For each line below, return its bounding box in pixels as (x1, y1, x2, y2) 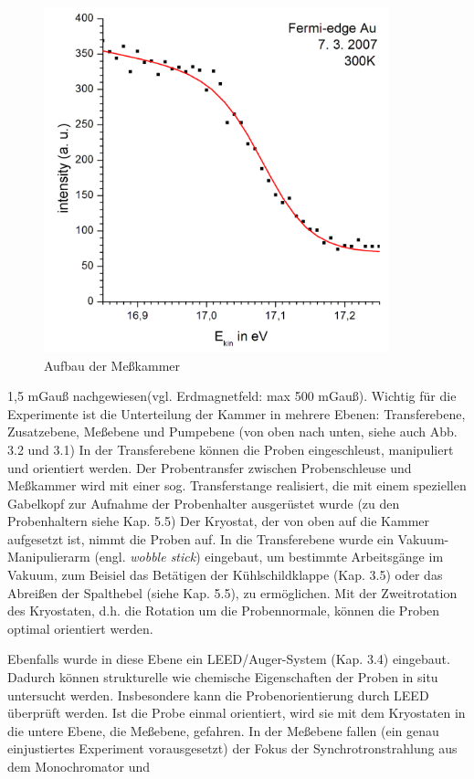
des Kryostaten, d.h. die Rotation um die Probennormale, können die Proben (7, 601, 440, 620)
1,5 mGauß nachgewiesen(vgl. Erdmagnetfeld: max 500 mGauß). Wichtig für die (7, 386, 457, 405)
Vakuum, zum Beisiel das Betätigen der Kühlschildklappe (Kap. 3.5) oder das (7, 565, 443, 584)
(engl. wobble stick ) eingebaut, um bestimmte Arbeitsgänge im (94, 547, 444, 566)
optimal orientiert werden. (7, 618, 153, 637)
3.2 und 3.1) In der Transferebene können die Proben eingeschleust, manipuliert (7, 439, 454, 458)
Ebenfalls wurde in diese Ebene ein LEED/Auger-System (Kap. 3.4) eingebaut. (7, 649, 450, 668)
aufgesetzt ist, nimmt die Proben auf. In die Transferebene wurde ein (7, 529, 394, 548)
